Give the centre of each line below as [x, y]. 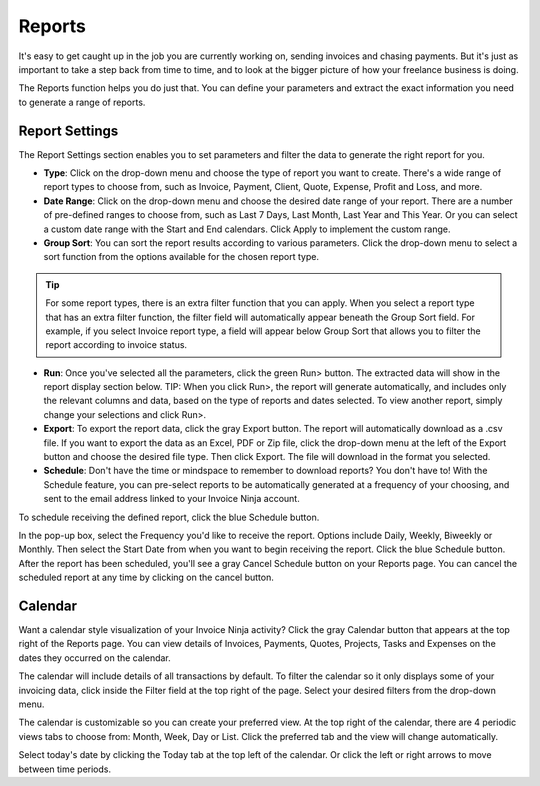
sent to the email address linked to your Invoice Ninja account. [171, 499]
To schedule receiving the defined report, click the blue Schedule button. [169, 517]
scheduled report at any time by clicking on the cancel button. [146, 577]
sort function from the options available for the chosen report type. [181, 257]
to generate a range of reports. [82, 102]
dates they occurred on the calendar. [95, 657]
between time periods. [65, 769]
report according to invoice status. [116, 345]
